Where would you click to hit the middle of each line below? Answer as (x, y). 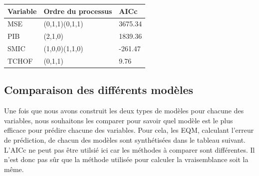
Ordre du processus (78, 11)
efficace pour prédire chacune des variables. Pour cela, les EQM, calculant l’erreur (129, 130)
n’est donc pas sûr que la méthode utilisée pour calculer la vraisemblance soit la (126, 159)
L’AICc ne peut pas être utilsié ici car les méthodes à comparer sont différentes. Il (129, 149)
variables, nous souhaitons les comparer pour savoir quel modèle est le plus (119, 120)
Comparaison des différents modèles (99, 90)
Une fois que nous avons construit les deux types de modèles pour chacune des (124, 111)
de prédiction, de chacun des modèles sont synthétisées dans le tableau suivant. (125, 139)
